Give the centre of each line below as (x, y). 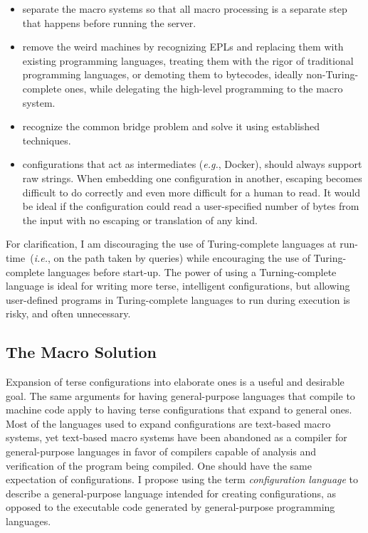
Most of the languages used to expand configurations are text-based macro (168, 423)
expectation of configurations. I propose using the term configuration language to (182, 479)
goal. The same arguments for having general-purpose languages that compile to (180, 395)
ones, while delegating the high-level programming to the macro (204, 88)
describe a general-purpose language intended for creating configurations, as (171, 493)
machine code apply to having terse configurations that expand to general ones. (179, 410)
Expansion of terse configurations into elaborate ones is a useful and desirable (175, 382)
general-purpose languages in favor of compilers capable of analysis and (161, 452)
